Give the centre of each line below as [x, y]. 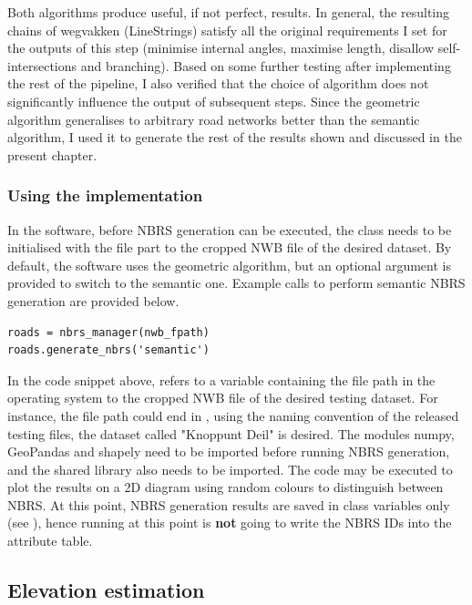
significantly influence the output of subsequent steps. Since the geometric [214, 101]
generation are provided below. [93, 300]
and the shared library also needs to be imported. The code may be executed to [230, 469]
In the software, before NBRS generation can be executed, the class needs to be [230, 229]
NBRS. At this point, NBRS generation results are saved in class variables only [229, 504]
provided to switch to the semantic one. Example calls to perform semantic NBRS [236, 283]
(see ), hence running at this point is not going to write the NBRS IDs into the [230, 523]
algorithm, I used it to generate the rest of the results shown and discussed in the [235, 137]
